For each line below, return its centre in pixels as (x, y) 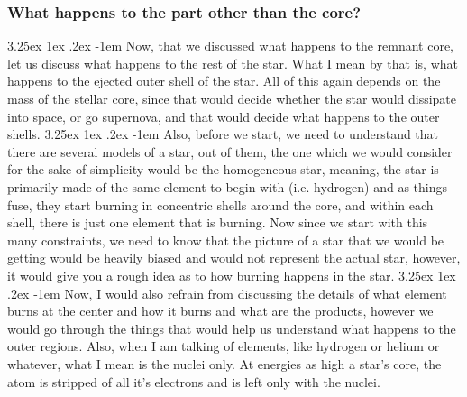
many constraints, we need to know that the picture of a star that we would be (226, 240)
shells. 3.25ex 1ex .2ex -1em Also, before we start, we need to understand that (223, 134)
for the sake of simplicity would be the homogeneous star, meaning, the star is (223, 169)
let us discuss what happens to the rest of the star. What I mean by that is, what (233, 63)
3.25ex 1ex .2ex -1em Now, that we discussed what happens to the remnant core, (231, 46)
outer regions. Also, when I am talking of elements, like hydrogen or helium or (224, 346)
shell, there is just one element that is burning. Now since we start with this (218, 222)
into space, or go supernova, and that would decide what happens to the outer (224, 116)
